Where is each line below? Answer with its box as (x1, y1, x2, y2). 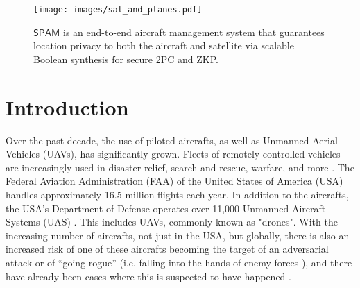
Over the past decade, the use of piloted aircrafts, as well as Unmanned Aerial (6, 133, 338, 147)
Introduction (6, 92, 129, 121)
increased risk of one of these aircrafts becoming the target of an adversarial (6, 242, 329, 256)
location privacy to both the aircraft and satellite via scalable (33, 38, 294, 53)
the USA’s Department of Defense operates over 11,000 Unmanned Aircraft (6, 201, 326, 215)
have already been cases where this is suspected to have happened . (6, 269, 291, 283)
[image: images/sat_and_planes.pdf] (33, 5, 203, 15)
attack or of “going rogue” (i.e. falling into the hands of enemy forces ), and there (6, 255, 352, 269)
